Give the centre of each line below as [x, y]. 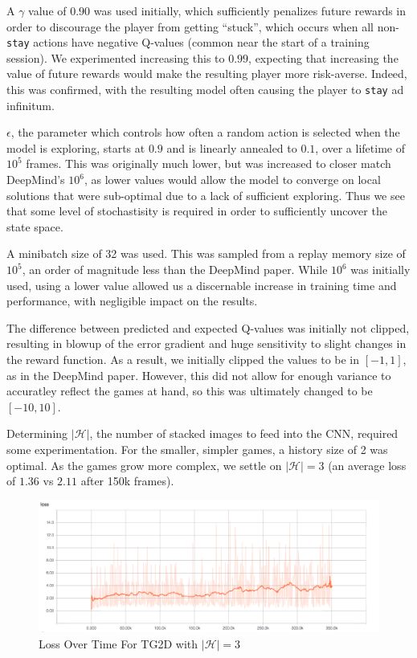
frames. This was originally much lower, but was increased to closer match [208, 163]
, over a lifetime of [360, 147]
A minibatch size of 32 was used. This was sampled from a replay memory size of [206, 253]
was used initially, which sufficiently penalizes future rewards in [250, 10]
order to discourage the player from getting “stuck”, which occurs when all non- [203, 26]
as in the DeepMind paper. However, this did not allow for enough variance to [199, 375]
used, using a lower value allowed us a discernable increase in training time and [202, 285]
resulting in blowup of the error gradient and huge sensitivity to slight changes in [206, 343]
